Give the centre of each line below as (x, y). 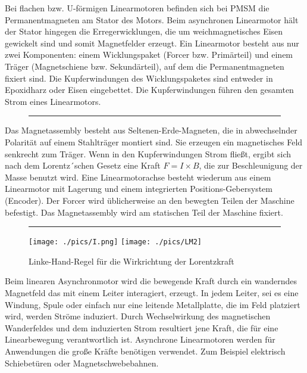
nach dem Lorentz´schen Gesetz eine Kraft (83, 165)
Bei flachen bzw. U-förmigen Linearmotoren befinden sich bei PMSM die (137, 8)
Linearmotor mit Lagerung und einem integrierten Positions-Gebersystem (139, 189)
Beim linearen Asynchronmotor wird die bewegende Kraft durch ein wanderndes (151, 281)
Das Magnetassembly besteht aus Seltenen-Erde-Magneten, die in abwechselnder (151, 130)
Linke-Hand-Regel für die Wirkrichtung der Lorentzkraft (131, 261)
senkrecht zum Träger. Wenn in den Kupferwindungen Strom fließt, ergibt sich (148, 153)
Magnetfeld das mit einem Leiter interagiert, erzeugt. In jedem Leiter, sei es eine (152, 292)
